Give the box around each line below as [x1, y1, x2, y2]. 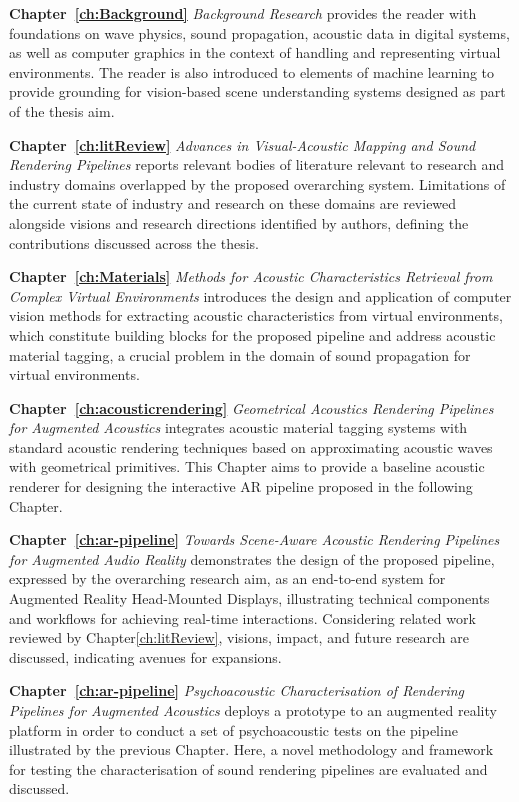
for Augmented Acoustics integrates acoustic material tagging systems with [9, 417, 468, 438]
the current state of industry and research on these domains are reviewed [9, 193, 457, 214]
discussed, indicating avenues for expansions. [9, 646, 282, 667]
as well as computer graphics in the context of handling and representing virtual [9, 42, 501, 63]
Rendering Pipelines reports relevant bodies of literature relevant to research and [9, 154, 504, 175]
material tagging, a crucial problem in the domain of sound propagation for [9, 344, 471, 365]
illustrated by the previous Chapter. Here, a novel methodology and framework [9, 739, 494, 760]
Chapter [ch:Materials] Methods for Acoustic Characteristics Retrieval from [9, 266, 493, 287]
